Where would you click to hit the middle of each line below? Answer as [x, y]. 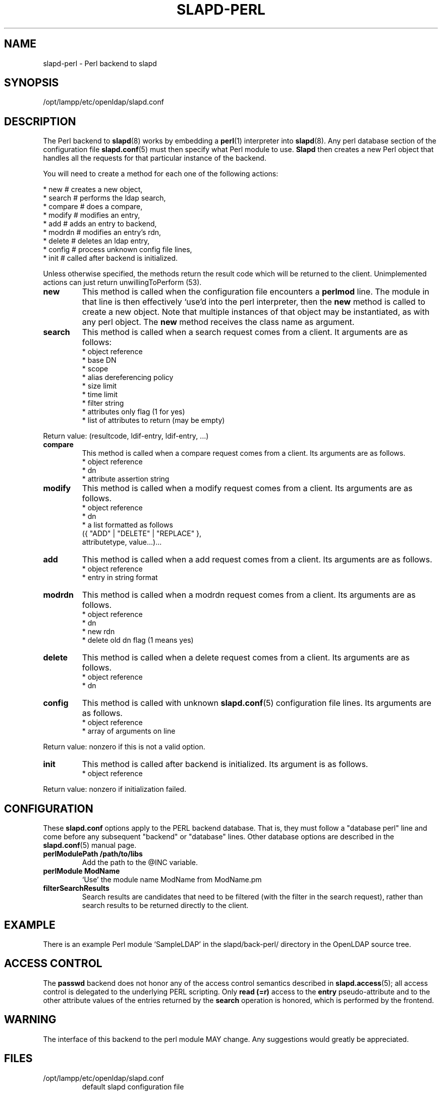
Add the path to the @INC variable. [140, 863]
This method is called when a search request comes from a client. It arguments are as [245, 332]
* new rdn [98, 632]
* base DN [99, 360]
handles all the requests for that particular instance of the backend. [155, 158]
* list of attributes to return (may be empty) [153, 420]
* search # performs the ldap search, [104, 198]
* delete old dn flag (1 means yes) [138, 640]
